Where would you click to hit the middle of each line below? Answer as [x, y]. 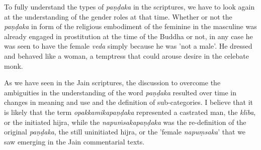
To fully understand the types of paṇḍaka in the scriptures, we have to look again [129, 7]
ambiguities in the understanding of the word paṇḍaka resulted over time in [120, 92]
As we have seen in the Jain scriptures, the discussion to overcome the [112, 83]
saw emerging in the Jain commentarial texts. [74, 141]
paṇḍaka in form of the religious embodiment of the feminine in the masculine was [130, 26]
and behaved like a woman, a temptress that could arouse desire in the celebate [126, 55]
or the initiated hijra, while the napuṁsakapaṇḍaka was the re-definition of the [125, 122]
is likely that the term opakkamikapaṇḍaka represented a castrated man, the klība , [130, 112]
